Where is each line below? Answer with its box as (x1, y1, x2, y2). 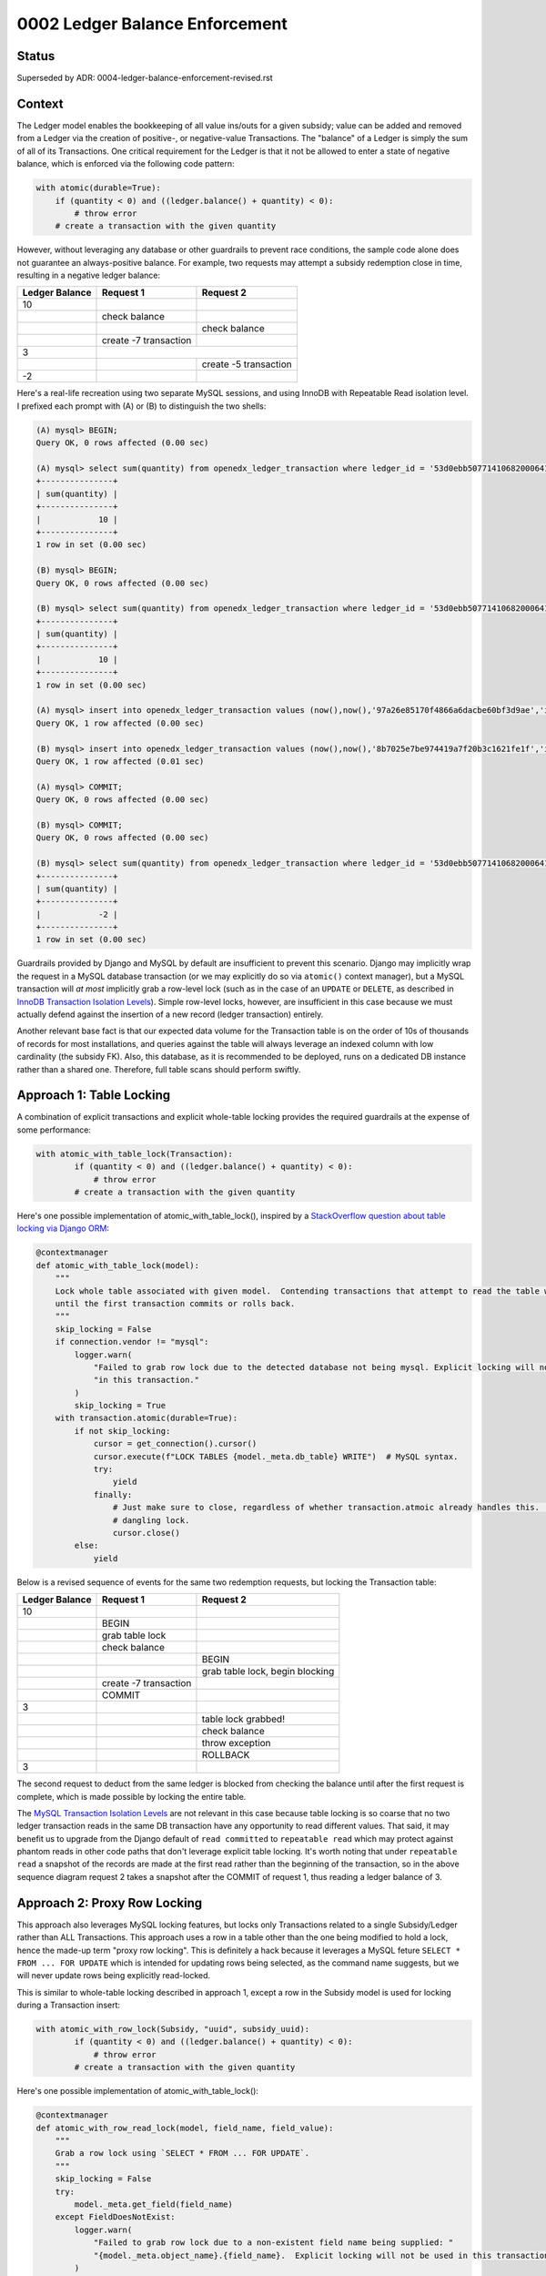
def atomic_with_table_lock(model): (35, 1260, 200, 1270)
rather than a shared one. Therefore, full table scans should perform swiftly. (16, 1063, 301, 1074)
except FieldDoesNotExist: (55, 2212, 177, 2222)
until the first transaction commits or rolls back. (55, 1298, 296, 1308)
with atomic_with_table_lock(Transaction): (35, 1148, 234, 1159)
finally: (93, 1489, 133, 1499)
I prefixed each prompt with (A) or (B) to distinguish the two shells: (16, 401, 267, 412)
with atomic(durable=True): (35, 183, 161, 193)
